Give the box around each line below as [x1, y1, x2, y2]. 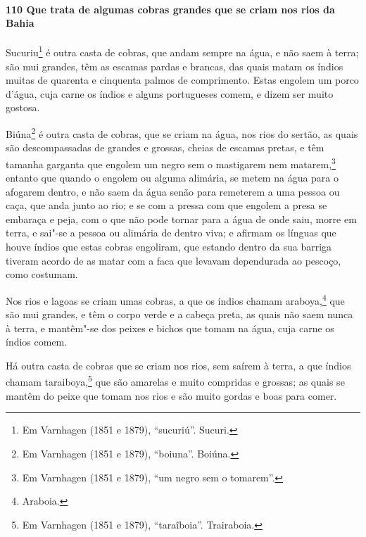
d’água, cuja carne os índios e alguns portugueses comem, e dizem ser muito [6, 86, 334, 101]
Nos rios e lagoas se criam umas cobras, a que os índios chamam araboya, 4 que [6, 291, 345, 308]
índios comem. [6, 334, 68, 349]
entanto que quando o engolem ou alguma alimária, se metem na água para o [6, 170, 339, 185]
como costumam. [6, 267, 78, 282]
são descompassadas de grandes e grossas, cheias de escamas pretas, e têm [6, 140, 324, 155]
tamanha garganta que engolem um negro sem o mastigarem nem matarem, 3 [6, 154, 336, 171]
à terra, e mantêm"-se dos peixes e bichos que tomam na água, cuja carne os [6, 320, 334, 335]
